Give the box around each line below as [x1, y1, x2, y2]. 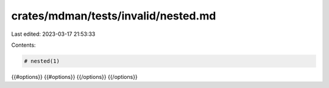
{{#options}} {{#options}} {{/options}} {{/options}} [11, 73, 138, 80]
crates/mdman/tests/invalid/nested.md [11, 9, 216, 22]
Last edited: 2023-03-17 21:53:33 [11, 30, 96, 38]
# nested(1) [24, 58, 60, 64]
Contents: [11, 41, 36, 49]
